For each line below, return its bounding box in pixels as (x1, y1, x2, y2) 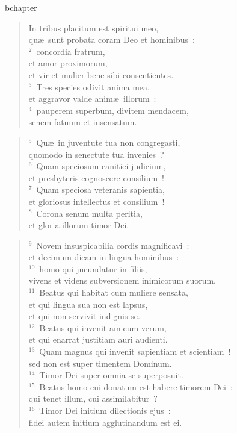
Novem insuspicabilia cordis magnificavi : (36, 238, 189, 251)
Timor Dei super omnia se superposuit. (39, 369, 183, 381)
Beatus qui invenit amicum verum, (39, 321, 167, 334)
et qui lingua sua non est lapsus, (28, 297, 148, 310)
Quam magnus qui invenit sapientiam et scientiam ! (39, 345, 231, 358)
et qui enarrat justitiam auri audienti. (28, 333, 168, 346)
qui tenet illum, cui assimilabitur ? (28, 392, 158, 405)
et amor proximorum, (28, 57, 108, 69)
